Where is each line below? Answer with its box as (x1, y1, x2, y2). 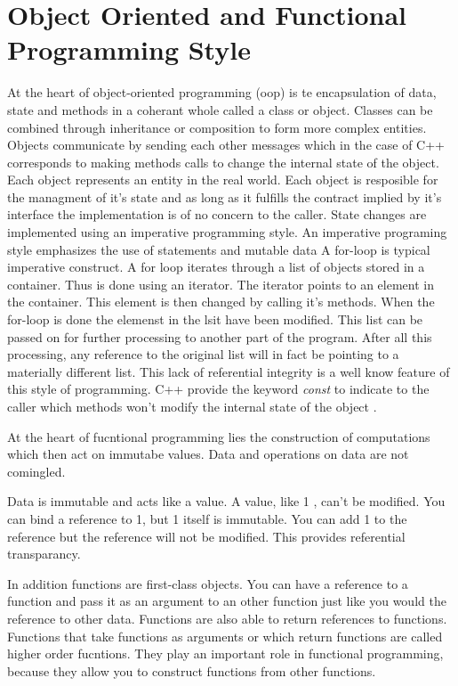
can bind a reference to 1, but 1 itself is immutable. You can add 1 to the (7, 509, 407, 527)
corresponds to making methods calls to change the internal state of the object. (7, 152, 439, 171)
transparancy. (7, 544, 81, 563)
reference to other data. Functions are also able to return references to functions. (7, 608, 447, 627)
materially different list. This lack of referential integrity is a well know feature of (7, 362, 450, 380)
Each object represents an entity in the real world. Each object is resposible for (7, 170, 438, 189)
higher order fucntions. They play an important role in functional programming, (7, 644, 444, 663)
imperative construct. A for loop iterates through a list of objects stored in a (7, 257, 425, 276)
